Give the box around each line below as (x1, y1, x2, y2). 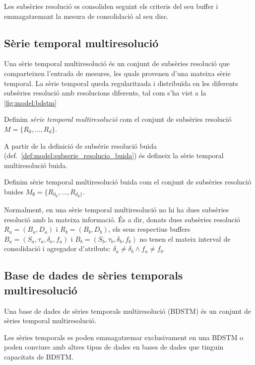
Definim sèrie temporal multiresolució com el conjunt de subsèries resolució (4, 114, 232, 124)
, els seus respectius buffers (108, 224, 191, 234)
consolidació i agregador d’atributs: (4, 243, 111, 254)
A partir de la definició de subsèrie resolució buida (4, 140, 157, 151)
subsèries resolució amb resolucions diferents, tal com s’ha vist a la (4, 88, 206, 98)
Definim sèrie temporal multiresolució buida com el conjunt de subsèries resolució (4, 177, 252, 187)
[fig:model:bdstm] (4, 97, 57, 107)
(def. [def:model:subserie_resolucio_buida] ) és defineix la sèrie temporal (4, 150, 224, 161)
